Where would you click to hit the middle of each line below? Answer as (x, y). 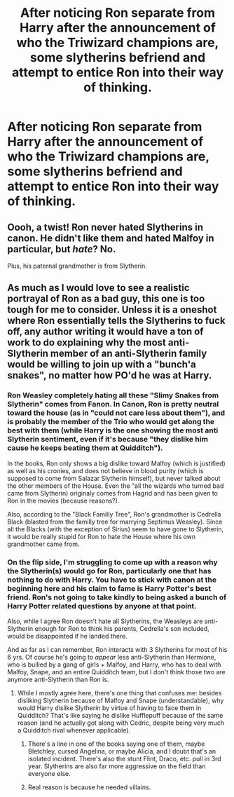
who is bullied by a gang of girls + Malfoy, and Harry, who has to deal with (114, 665)
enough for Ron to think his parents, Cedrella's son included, (122, 628)
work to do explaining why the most (87, 342)
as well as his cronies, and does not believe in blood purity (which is (105, 470)
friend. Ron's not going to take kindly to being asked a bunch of (117, 597)
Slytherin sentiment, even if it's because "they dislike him (108, 440)
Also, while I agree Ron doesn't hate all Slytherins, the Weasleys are (105, 621)
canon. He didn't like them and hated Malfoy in (111, 238)
